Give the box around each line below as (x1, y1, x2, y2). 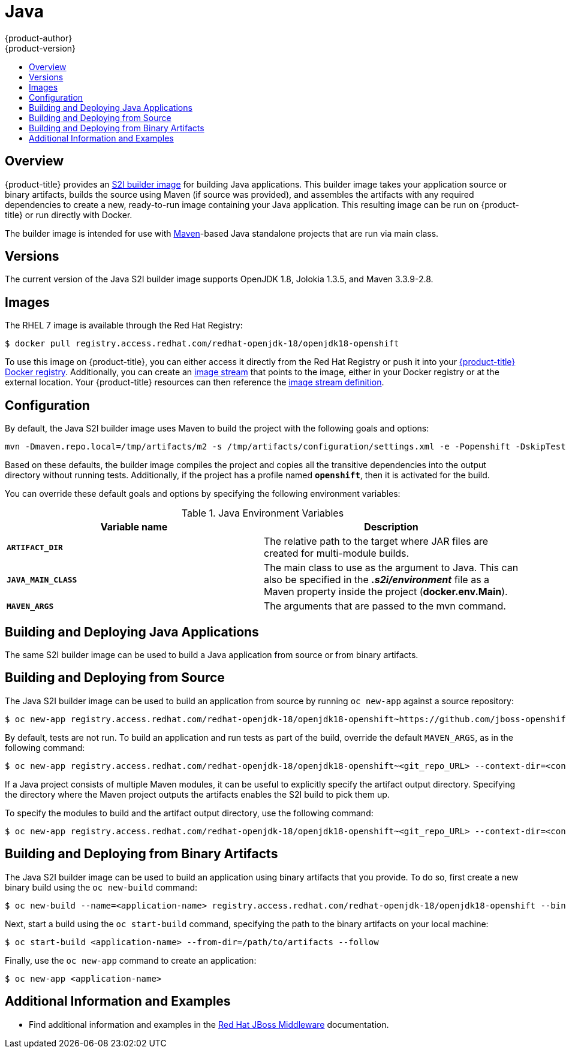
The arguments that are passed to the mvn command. (264, 600, 506, 613)
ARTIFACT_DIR (7, 542, 63, 552)
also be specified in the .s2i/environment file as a (264, 574, 490, 586)
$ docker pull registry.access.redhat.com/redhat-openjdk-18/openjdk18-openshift (5, 339, 399, 349)
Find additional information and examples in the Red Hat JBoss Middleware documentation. (29, 1019, 389, 1030)
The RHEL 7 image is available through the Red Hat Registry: (5, 320, 243, 331)
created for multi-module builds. (264, 547, 410, 560)
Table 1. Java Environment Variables (181, 507, 344, 520)
